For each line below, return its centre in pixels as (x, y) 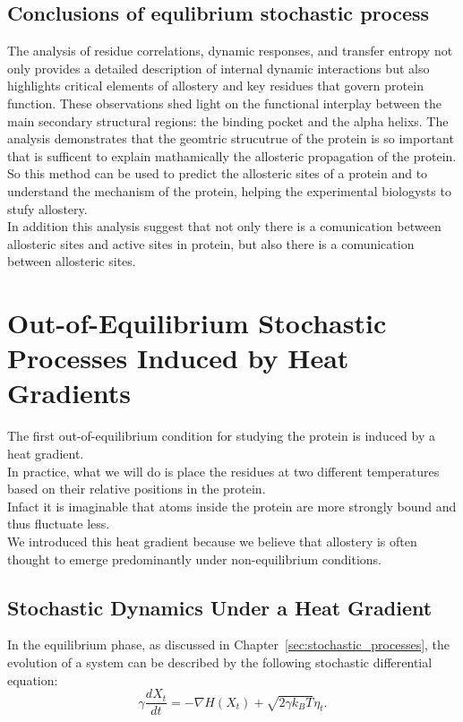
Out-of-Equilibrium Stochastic (197, 323)
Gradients (69, 393)
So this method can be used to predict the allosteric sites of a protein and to (218, 173)
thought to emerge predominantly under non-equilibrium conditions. (194, 559)
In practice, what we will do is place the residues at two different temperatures (223, 471)
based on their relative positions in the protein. (137, 489)
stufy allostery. (47, 208)
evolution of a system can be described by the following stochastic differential (220, 662)
